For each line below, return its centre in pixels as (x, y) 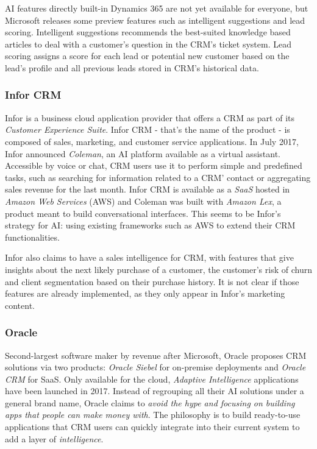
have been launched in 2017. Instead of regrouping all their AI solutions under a (155, 391)
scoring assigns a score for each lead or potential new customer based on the (147, 56)
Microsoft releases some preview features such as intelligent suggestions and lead (155, 20)
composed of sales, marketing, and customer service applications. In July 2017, (152, 141)
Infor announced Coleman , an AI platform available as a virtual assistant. (143, 153)
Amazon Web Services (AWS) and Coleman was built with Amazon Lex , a (143, 201)
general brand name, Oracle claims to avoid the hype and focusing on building (150, 402)
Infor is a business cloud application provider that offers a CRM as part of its (150, 117)
